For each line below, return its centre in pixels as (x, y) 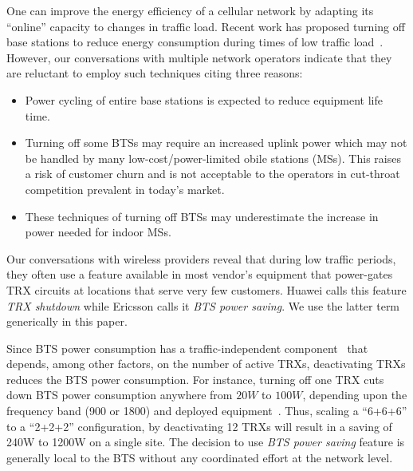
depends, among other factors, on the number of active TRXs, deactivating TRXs (206, 364)
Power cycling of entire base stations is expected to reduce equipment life (204, 99)
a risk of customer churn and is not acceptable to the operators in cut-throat (212, 174)
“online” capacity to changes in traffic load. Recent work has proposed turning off (206, 26)
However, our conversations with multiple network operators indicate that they (199, 57)
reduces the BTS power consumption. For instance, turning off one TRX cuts (195, 379)
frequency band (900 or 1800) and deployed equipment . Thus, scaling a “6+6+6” (207, 411)
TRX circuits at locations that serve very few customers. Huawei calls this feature (206, 289)
